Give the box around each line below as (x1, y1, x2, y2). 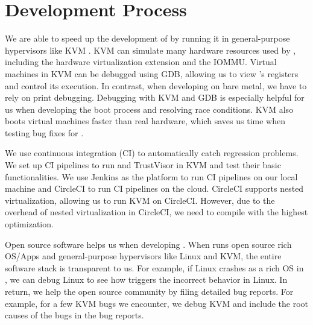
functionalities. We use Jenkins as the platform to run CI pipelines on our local (5, 170, 298, 183)
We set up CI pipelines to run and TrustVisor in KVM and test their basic (5, 159, 281, 171)
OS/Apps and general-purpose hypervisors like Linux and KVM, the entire (5, 250, 282, 262)
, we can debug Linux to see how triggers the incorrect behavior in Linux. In (5, 273, 288, 286)
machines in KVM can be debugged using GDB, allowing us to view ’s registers (5, 67, 299, 80)
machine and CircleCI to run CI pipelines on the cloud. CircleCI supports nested (5, 182, 304, 195)
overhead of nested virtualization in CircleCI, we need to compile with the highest (5, 206, 308, 218)
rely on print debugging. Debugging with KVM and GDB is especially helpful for (5, 91, 305, 104)
